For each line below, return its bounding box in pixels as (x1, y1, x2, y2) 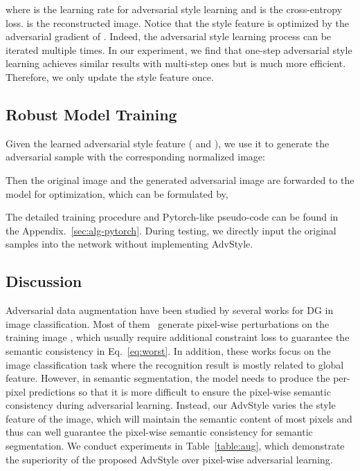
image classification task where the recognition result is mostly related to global (6, 357, 344, 371)
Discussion (6, 270, 82, 292)
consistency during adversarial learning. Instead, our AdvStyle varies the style (6, 398, 336, 412)
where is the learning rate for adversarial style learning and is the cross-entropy (6, 2, 343, 16)
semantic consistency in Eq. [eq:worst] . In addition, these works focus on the (6, 343, 331, 358)
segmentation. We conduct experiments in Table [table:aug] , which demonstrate (6, 438, 345, 453)
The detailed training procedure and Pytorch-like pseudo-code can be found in (6, 210, 339, 224)
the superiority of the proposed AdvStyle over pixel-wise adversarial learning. (6, 452, 333, 466)
